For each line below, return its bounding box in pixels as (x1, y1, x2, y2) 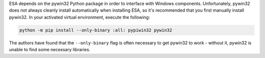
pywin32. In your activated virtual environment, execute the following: (9, 14, 150, 20)
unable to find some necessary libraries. (9, 47, 91, 53)
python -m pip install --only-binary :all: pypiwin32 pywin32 (19, 27, 172, 33)
